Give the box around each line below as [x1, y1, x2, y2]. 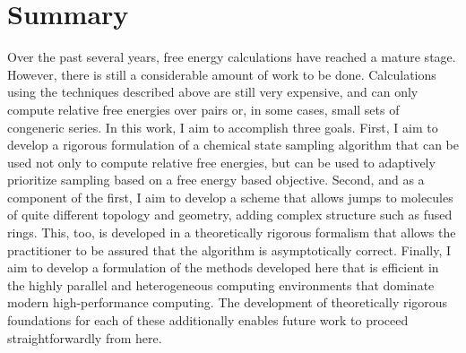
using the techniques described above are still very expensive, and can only [7, 82, 419, 101]
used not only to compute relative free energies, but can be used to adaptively [7, 152, 436, 171]
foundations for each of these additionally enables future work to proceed [7, 311, 409, 330]
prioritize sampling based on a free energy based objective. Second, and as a [7, 170, 425, 189]
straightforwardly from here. [7, 328, 162, 347]
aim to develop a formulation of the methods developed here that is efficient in [7, 258, 439, 277]
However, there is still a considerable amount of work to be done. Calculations [7, 65, 436, 83]
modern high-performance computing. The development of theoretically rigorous [7, 293, 448, 312]
